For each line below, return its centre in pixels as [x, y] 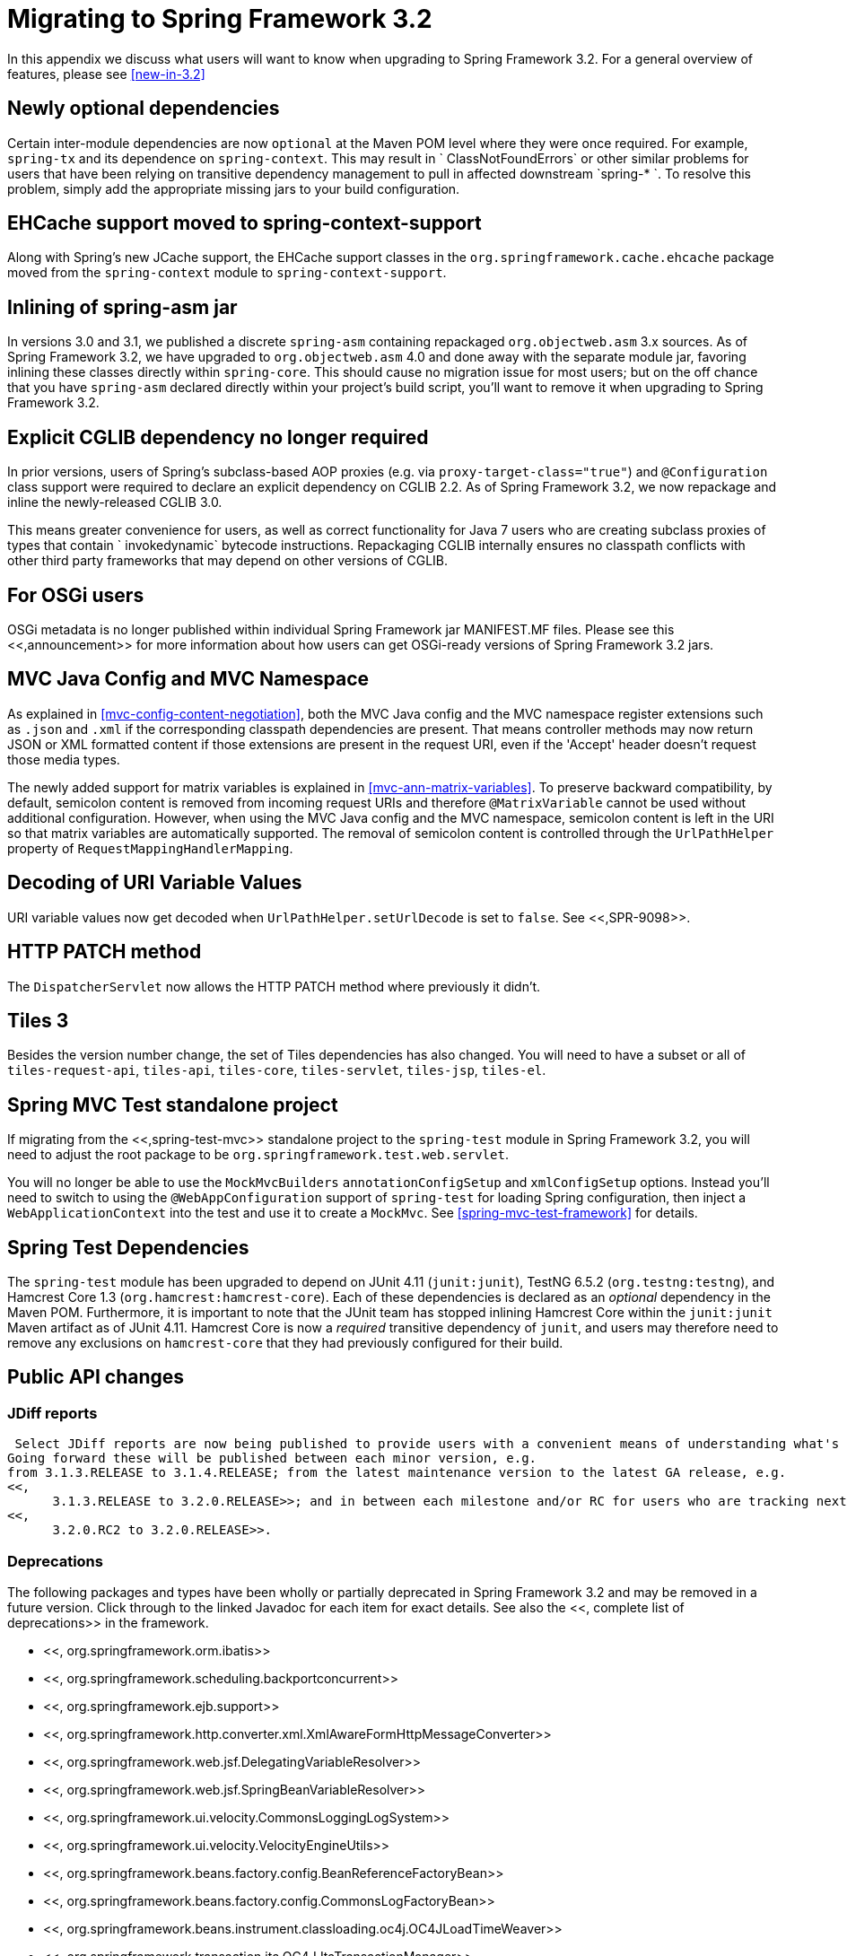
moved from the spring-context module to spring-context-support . [227, 273]
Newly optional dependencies [144, 109]
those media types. [64, 759]
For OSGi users [76, 595]
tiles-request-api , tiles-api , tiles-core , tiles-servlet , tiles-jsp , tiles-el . [277, 1070]
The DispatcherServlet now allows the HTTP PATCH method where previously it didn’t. [274, 986]
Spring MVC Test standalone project [173, 1105]
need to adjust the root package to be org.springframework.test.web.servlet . [258, 1155]
